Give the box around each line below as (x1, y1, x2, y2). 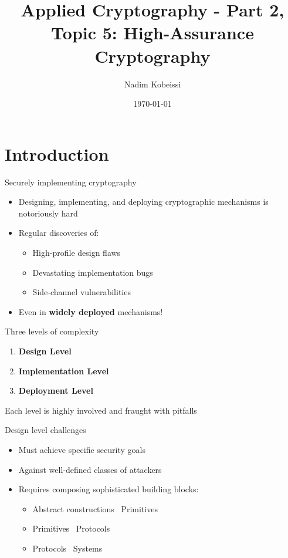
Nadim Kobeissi (124, 77, 181, 90)
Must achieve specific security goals (18, 443, 145, 455)
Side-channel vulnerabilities (32, 286, 131, 298)
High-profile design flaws (32, 246, 121, 258)
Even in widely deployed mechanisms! (18, 305, 163, 317)
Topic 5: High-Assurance (51, 21, 254, 45)
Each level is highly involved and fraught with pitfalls (5, 404, 197, 416)
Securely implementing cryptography (5, 175, 137, 188)
